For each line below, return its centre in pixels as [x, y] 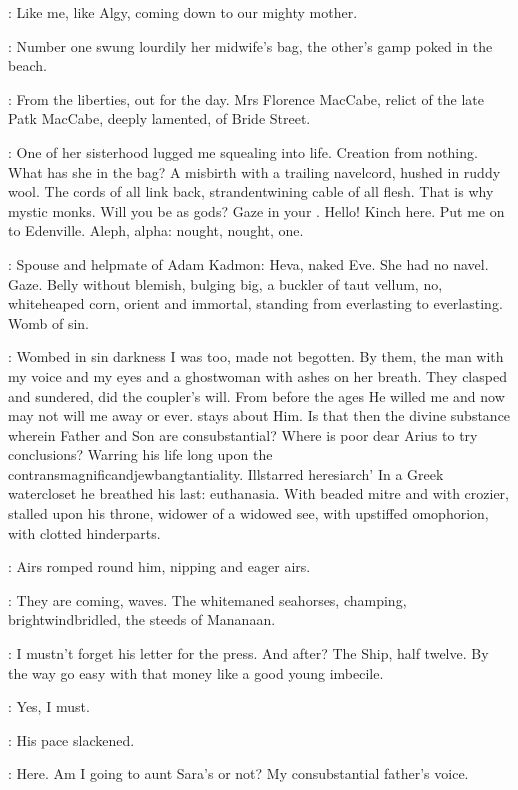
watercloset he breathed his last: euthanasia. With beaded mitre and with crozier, [259, 493]
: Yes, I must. [49, 706]
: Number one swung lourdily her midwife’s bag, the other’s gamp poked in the [250, 45]
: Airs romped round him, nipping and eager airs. [159, 566]
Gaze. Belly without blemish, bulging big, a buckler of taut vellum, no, [225, 283]
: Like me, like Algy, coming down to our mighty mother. [183, 12]
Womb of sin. [48, 322]
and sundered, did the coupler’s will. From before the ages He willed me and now [256, 395]
